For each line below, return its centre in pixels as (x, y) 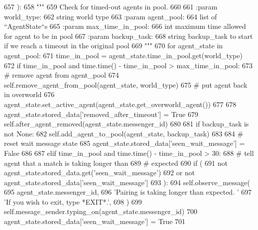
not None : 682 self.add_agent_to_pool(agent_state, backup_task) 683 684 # (124, 133)
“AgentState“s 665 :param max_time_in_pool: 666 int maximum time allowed (125, 26)
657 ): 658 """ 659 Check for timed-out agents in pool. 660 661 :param (111, 6)
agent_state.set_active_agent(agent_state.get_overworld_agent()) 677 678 (120, 104)
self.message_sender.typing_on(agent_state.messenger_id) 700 (101, 211)
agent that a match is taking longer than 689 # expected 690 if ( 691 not (116, 163)
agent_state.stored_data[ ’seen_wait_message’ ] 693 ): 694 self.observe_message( (127, 182)
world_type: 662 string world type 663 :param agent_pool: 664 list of (111, 16)
